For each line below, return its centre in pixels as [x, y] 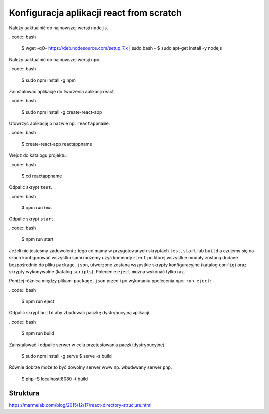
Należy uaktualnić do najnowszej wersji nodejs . [59, 28]
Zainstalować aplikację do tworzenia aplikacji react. [62, 91]
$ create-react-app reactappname [57, 144]
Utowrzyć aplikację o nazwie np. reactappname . [60, 123]
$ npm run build [38, 333]
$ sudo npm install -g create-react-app [62, 112]
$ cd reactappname [42, 176]
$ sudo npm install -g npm [49, 80]
